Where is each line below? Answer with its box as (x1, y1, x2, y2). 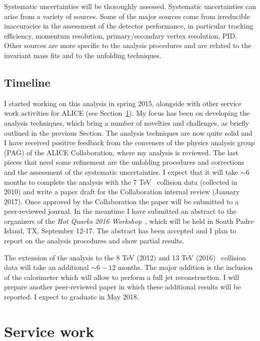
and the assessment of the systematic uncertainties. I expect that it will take (4, 166, 238, 177)
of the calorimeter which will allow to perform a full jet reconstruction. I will (4, 271, 239, 282)
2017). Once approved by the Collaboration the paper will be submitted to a (4, 196, 239, 206)
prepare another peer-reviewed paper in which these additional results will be (4, 281, 241, 292)
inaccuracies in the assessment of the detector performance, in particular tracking (4, 21, 253, 31)
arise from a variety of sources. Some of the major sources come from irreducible (4, 11, 250, 21)
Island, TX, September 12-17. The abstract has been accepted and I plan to (4, 225, 236, 236)
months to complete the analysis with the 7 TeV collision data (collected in (4, 176, 237, 187)
